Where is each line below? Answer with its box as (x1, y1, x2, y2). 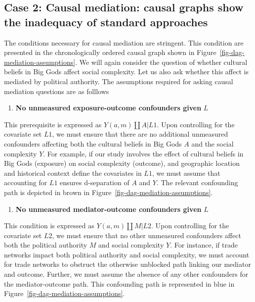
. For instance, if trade (170, 240, 238, 250)
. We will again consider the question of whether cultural (75, 56, 248, 67)
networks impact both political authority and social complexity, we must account (4, 249, 250, 259)
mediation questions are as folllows (4, 86, 109, 96)
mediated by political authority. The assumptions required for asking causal (4, 76, 233, 86)
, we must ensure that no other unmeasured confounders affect (52, 230, 241, 240)
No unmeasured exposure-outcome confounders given (15, 102, 202, 113)
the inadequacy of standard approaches (4, 14, 208, 29)
